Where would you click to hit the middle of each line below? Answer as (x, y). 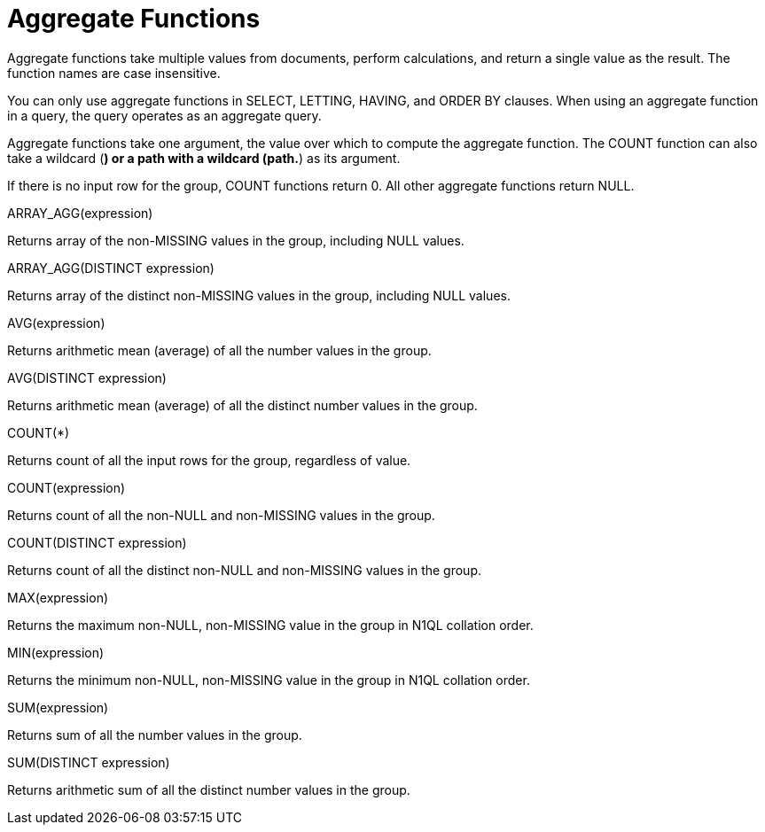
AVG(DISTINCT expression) (87, 377)
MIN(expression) (56, 652)
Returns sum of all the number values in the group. (155, 735)
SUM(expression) (58, 707)
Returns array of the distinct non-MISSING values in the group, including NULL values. (259, 295)
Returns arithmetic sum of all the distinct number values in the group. (209, 789)
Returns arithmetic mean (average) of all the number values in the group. (219, 350)
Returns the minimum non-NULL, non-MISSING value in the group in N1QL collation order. (269, 680)
